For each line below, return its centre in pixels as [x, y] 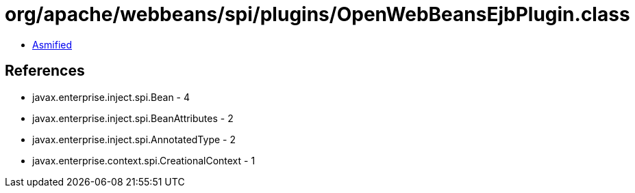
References [45, 71]
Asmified [52, 44]
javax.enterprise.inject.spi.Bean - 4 [111, 97]
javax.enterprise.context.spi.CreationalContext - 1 [144, 160]
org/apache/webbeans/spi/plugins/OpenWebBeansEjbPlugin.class [317, 14]
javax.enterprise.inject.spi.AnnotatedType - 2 [134, 139]
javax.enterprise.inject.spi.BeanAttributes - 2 [133, 118]
